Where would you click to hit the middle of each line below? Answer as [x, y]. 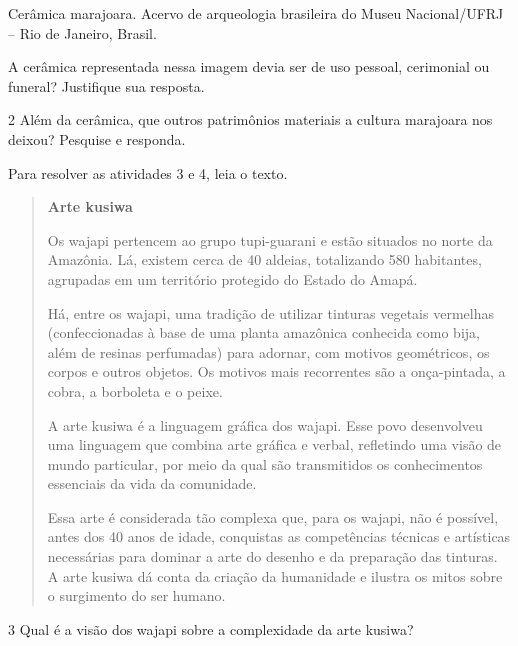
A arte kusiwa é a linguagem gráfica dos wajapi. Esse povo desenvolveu [265, 424]
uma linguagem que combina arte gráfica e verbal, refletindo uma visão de [274, 444]
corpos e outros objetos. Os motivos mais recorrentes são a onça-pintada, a [276, 371]
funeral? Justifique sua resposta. [106, 85]
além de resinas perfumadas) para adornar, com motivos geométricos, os [268, 351]
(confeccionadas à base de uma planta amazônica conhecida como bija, [263, 332]
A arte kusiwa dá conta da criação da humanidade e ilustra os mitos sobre [275, 575]
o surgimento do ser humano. [136, 595]
